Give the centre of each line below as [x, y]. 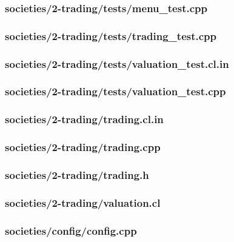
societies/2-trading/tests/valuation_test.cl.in [117, 63]
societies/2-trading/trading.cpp [83, 147]
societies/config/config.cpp [71, 230]
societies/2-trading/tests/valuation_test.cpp [115, 91]
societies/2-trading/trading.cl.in [84, 119]
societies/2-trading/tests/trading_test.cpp [111, 35]
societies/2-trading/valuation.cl [83, 202]
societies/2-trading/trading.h [77, 174]
